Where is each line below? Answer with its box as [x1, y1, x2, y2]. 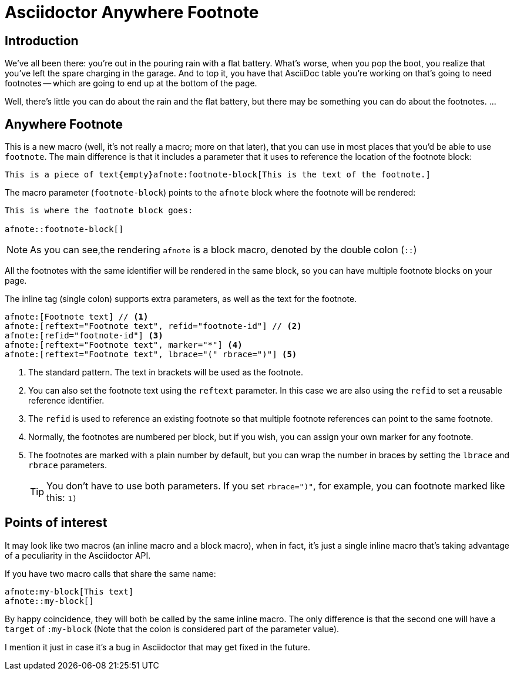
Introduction [5, 33, 79, 48]
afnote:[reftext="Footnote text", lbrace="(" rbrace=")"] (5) [5, 350, 297, 360]
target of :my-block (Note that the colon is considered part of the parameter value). [5, 623, 340, 634]
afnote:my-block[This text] [5, 586, 134, 596]
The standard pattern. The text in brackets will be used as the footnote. [28, 367, 303, 378]
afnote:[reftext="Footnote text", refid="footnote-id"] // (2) [5, 321, 302, 331]
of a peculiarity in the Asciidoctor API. [5, 550, 151, 560]
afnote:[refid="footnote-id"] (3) [5, 331, 163, 341]
